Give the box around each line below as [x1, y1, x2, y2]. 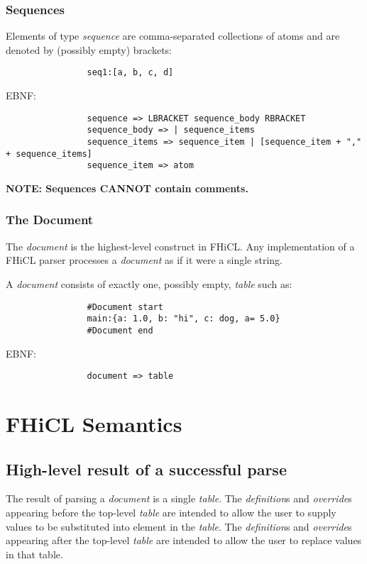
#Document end [87, 325, 153, 336]
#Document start [87, 302, 163, 312]
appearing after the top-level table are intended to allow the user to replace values [6, 533, 362, 548]
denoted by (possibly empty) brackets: [6, 42, 172, 57]
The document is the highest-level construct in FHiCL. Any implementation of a [6, 238, 355, 253]
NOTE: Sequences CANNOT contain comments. [6, 180, 248, 195]
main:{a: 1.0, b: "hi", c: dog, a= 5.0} [87, 314, 280, 324]
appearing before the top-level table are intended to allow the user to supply [6, 504, 336, 519]
